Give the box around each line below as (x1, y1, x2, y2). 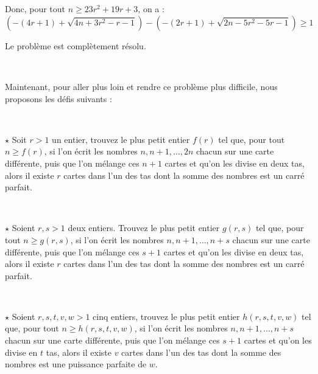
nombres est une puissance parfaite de (5, 358, 147, 370)
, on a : (138, 2, 164, 15)
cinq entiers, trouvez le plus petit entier (93, 310, 240, 322)
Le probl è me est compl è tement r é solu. (5, 39, 146, 52)
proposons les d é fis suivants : (5, 92, 112, 105)
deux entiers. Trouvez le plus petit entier (68, 221, 220, 234)
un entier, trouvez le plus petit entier (52, 133, 190, 145)
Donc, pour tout (5, 2, 66, 15)
